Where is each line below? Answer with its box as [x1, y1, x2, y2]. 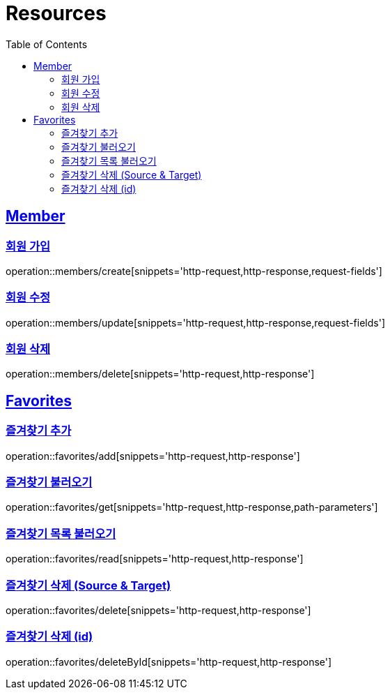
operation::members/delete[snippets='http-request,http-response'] [6, 368, 315, 380]
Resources [6, 1, 107, 25]
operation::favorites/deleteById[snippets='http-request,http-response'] [6, 655, 332, 668]
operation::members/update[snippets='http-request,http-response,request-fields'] [6, 316, 386, 329]
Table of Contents [6, 38, 88, 50]
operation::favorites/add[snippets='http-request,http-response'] [6, 449, 300, 462]
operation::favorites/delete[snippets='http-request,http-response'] [6, 604, 311, 616]
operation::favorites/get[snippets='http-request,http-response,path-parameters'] [6, 501, 378, 514]
